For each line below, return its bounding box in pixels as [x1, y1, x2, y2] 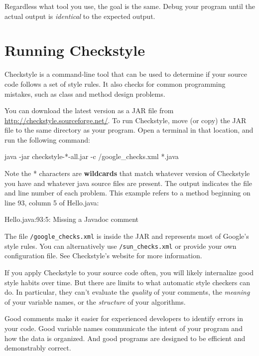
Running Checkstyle [4, 40, 145, 60]
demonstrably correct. [4, 343, 71, 353]
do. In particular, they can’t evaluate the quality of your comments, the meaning [4, 287, 250, 297]
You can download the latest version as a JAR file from [4, 105, 174, 116]
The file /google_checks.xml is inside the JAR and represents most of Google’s [4, 231, 249, 241]
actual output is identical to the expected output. [4, 10, 155, 21]
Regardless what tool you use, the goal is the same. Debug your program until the [4, 1, 255, 11]
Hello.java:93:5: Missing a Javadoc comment [4, 214, 139, 224]
